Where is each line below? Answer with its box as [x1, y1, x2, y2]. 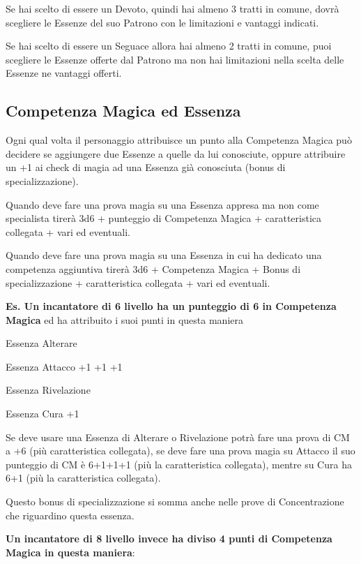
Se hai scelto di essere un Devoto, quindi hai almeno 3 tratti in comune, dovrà [6, 1, 339, 15]
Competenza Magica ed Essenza [6, 100, 241, 121]
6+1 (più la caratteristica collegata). [6, 470, 161, 485]
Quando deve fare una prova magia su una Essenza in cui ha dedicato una [6, 248, 322, 262]
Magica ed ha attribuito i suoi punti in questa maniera [6, 312, 243, 327]
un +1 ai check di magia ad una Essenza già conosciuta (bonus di [6, 160, 286, 175]
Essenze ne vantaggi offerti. [6, 66, 122, 80]
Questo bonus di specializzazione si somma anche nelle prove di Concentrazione [6, 494, 344, 509]
